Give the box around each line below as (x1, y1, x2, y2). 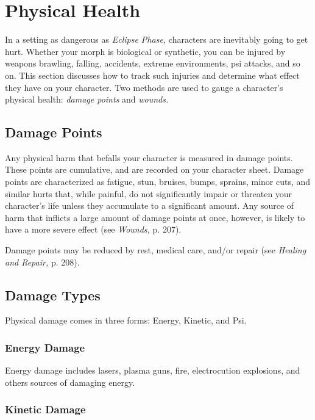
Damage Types (5, 285, 101, 304)
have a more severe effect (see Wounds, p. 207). (5, 223, 182, 236)
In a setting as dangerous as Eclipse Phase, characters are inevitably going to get (5, 33, 308, 46)
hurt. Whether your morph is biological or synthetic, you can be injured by (5, 45, 286, 57)
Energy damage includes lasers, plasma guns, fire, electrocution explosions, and (5, 364, 300, 377)
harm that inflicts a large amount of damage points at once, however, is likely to (5, 211, 305, 223)
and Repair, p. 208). (5, 255, 80, 268)
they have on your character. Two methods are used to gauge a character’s (5, 81, 283, 93)
